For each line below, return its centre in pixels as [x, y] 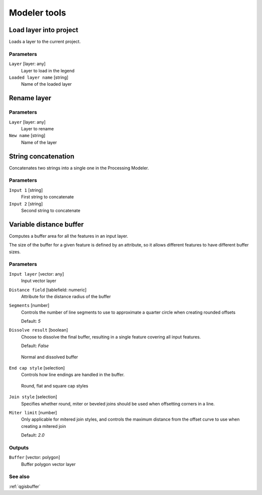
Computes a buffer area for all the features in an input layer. [69, 236]
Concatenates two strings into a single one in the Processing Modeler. [79, 168]
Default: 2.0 [33, 435]
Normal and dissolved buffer [50, 357]
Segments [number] [29, 305]
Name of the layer [39, 142]
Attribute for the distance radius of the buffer [66, 296]
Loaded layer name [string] [39, 77]
